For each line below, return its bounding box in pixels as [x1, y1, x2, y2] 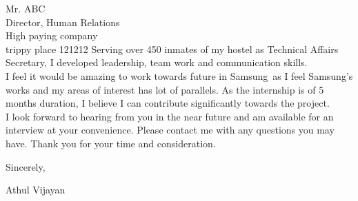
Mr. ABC [6, 1, 46, 15]
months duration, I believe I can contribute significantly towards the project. [6, 96, 330, 110]
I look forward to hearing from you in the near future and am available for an [6, 109, 334, 123]
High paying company [6, 28, 98, 43]
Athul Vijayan [6, 182, 66, 197]
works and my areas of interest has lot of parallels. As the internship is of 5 [6, 82, 324, 96]
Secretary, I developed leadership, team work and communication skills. [6, 55, 308, 70]
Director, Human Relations [6, 14, 120, 29]
